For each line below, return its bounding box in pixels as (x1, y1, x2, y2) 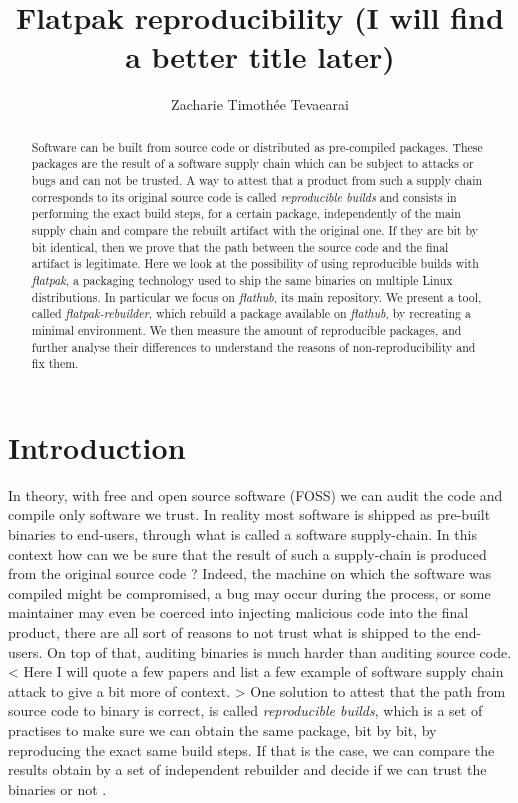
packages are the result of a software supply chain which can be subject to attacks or (31, 155, 474, 172)
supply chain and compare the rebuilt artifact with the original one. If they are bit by (31, 221, 478, 238)
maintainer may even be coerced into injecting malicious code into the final (8, 602, 469, 623)
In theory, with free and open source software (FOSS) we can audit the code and (8, 484, 503, 505)
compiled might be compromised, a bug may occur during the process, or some (8, 582, 491, 603)
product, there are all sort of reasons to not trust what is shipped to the (8, 621, 451, 642)
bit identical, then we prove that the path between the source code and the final (31, 238, 449, 255)
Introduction (8, 426, 186, 467)
